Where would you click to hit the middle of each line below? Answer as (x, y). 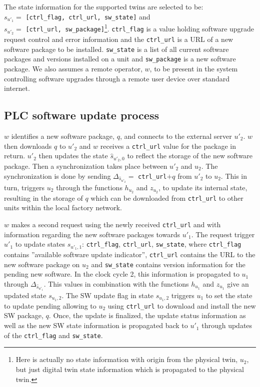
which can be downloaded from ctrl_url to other (167, 197)
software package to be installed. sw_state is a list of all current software (116, 49)
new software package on (42, 264)
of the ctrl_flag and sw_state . (53, 335)
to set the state (229, 295)
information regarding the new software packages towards (92, 234)
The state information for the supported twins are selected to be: (104, 6)
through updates (227, 325)
